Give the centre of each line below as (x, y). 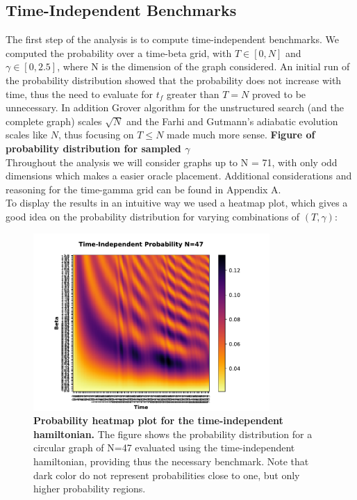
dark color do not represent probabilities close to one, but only (167, 475)
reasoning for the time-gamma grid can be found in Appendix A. (143, 189)
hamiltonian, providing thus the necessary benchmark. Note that (171, 461)
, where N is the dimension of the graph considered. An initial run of (204, 66)
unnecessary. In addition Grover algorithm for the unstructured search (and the (175, 107)
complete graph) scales (54, 121)
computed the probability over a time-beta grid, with (119, 53)
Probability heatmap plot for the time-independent (158, 420)
